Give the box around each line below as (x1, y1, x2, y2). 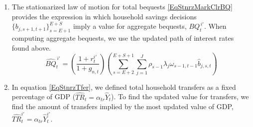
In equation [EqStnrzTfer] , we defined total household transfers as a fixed (11, 81, 236, 92)
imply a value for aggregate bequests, (73, 21, 187, 31)
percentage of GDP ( (11, 91, 76, 102)
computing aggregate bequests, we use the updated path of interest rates (11, 32, 234, 43)
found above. (11, 42, 51, 53)
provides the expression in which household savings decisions (11, 11, 197, 21)
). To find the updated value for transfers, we (111, 91, 249, 102)
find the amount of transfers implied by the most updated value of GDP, (11, 101, 234, 112)
